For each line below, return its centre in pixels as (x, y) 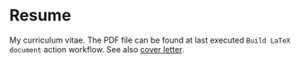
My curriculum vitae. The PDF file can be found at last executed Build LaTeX (150, 40)
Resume (40, 16)
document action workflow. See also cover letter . (97, 49)
